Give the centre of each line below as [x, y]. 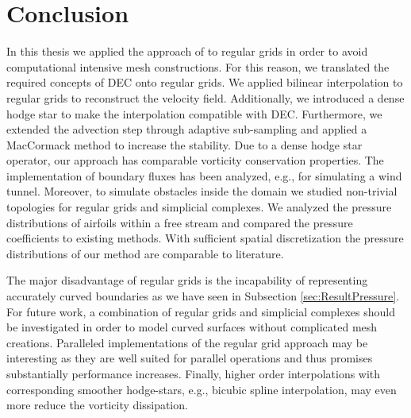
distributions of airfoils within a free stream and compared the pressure [180, 222]
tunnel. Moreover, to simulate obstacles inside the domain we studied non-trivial [202, 191]
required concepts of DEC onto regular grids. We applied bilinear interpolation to [205, 82]
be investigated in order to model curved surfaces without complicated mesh [192, 327]
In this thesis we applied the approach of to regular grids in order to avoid [187, 51]
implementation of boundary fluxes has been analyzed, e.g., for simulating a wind [204, 175]
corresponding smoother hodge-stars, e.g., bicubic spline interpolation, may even [202, 389]
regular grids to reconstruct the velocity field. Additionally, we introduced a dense [205, 97]
